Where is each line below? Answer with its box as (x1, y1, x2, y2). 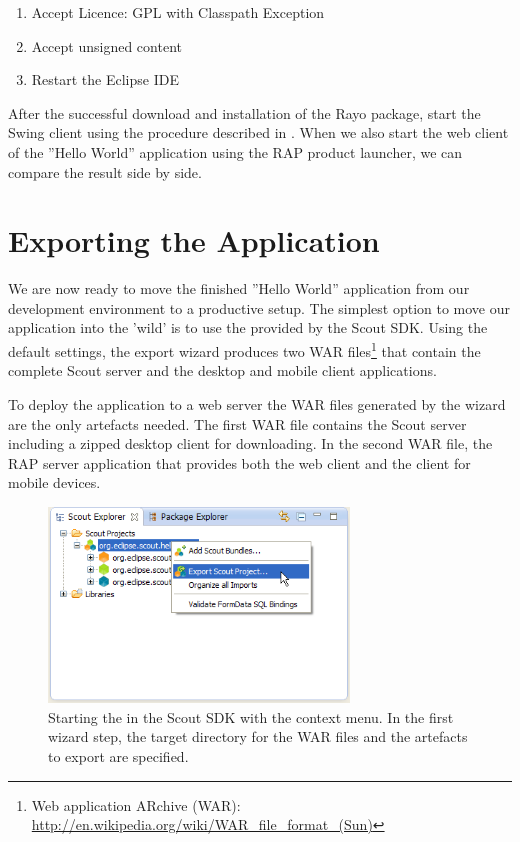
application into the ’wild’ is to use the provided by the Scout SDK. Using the (8, 317, 488, 338)
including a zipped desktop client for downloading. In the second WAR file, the (8, 433, 493, 454)
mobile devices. (8, 472, 101, 493)
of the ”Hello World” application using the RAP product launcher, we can (8, 141, 463, 162)
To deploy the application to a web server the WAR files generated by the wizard (8, 393, 506, 414)
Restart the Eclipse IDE (31, 69, 179, 90)
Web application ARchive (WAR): (31, 794, 241, 815)
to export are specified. (48, 745, 189, 766)
